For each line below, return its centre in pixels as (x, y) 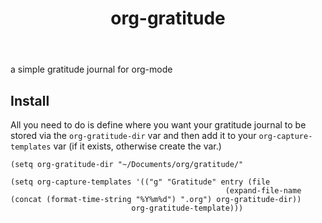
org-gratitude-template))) (187, 208)
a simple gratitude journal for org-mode (91, 69)
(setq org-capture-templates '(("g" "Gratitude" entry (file (140, 182)
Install (30, 100)
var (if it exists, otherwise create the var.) (137, 146)
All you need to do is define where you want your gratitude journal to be (158, 125)
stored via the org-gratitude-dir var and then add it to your (133, 135)
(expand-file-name (263, 191)
